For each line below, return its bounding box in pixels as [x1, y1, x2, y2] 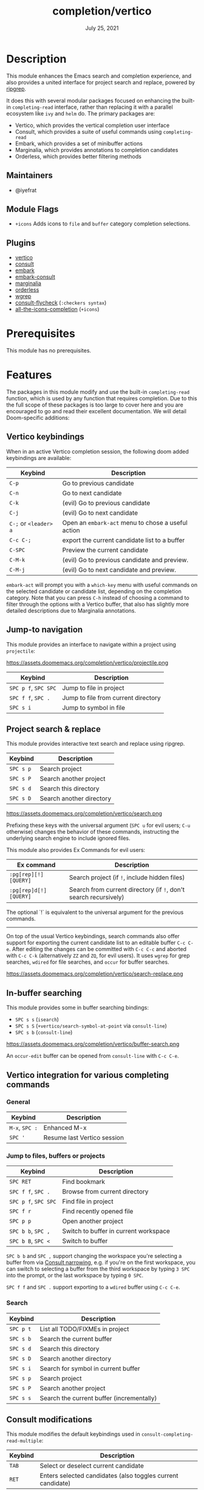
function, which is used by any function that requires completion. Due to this [6, 395, 197, 402]
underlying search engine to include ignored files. [6, 834, 131, 842]
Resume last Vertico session [43, 1133, 124, 1142]
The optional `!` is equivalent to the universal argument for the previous [6, 908, 184, 916]
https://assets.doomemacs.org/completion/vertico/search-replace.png [6, 970, 183, 978]
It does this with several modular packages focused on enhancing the [6, 97, 180, 104]
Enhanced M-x [43, 1123, 87, 1131]
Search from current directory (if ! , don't [69, 885, 185, 894]
